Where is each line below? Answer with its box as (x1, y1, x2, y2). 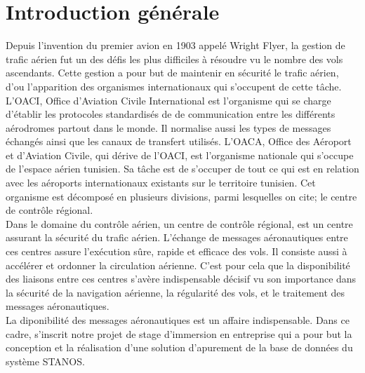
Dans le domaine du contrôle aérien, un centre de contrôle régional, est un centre (6, 216, 353, 231)
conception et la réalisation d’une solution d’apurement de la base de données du (6, 340, 353, 355)
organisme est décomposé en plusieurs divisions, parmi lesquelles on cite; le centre (6, 189, 357, 203)
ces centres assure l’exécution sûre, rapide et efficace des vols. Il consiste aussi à (6, 244, 347, 259)
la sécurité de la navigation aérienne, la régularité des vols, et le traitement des (6, 285, 345, 299)
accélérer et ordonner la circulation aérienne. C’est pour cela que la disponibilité (6, 257, 350, 272)
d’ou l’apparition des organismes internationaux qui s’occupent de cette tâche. (6, 79, 342, 93)
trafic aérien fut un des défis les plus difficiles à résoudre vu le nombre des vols (6, 51, 343, 66)
